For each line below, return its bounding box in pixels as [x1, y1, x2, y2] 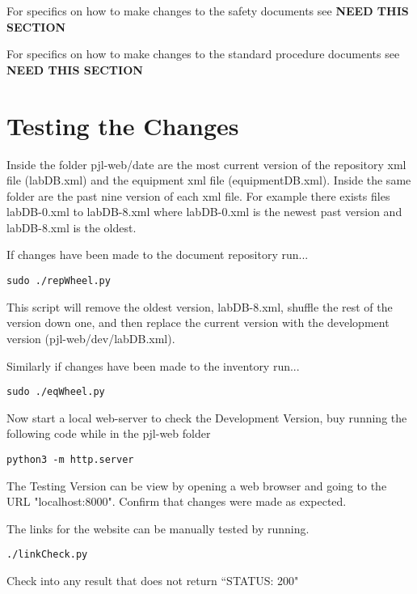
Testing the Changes [6, 108, 239, 142]
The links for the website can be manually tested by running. [6, 520, 310, 537]
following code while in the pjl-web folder [6, 425, 211, 442]
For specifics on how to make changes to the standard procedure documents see [6, 45, 400, 62]
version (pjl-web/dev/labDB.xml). [6, 329, 175, 346]
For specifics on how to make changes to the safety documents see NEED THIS [6, 2, 409, 19]
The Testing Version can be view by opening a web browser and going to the [6, 477, 387, 494]
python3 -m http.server [6, 453, 134, 465]
